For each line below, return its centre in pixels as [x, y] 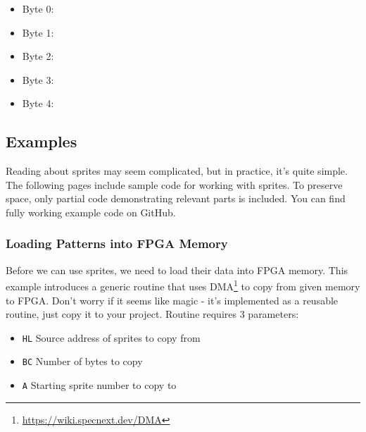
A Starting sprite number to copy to [99, 385]
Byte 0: [38, 8]
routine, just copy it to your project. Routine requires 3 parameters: [152, 314]
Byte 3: [38, 79]
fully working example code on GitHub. [91, 212]
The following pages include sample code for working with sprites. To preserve [174, 184]
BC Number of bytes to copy [82, 361]
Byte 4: [38, 103]
